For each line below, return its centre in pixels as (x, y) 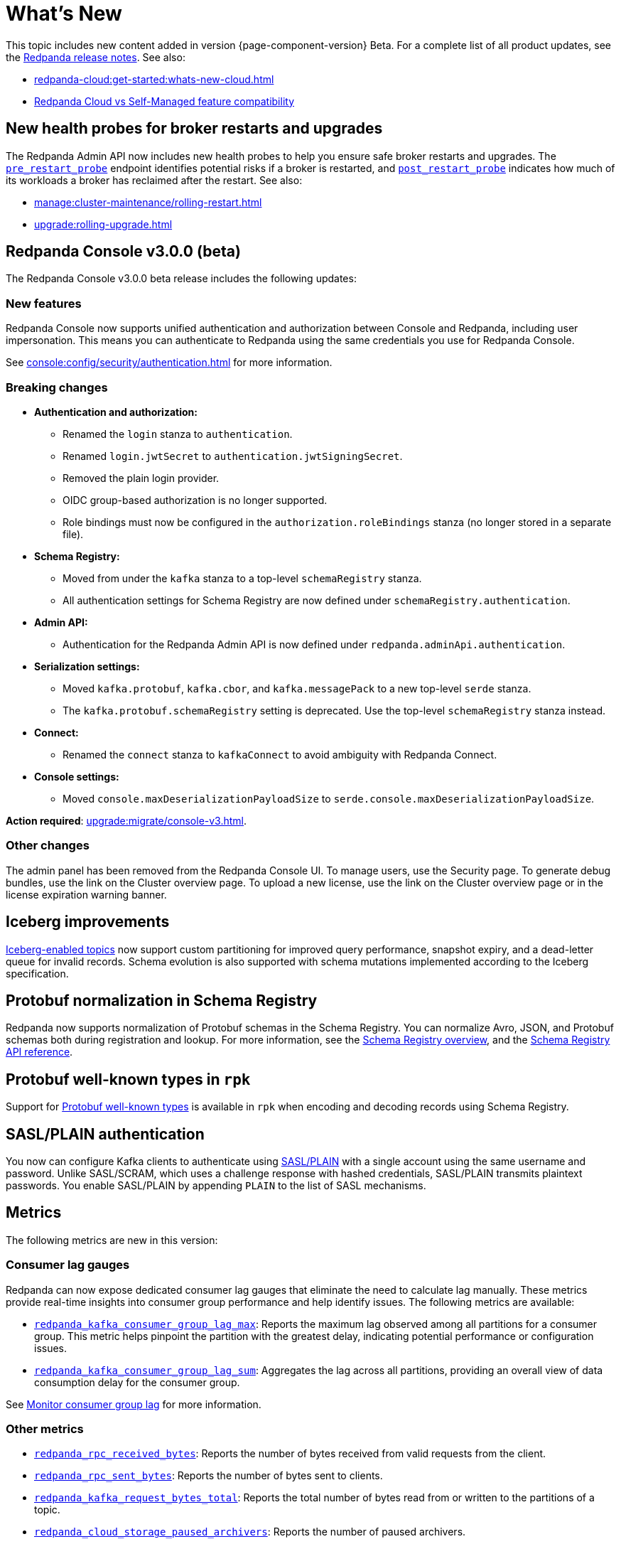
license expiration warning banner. (86, 894)
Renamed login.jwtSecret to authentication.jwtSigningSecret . (233, 456)
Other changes (48, 846)
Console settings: (77, 776)
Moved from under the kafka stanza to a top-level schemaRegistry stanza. (242, 578)
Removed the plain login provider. (141, 478)
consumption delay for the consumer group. (137, 1382)
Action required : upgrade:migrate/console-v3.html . (126, 820)
